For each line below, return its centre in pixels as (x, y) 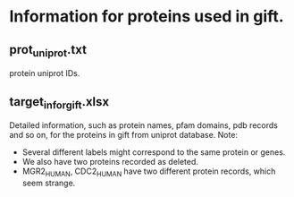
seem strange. (49, 183)
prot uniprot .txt (48, 51)
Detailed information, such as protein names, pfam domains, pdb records (144, 125)
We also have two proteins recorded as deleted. (110, 162)
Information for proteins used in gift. (147, 17)
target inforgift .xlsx (59, 103)
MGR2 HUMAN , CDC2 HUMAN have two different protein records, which (149, 172)
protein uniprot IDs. (45, 73)
